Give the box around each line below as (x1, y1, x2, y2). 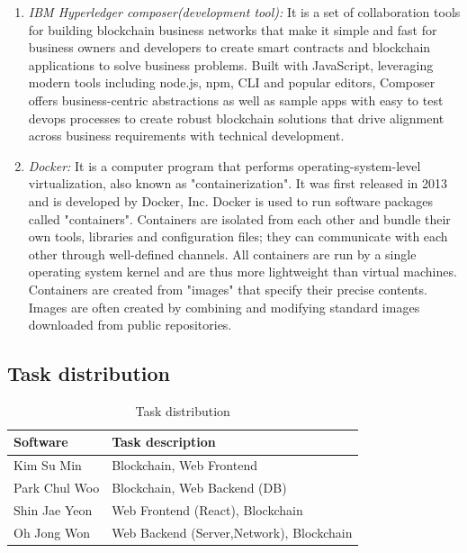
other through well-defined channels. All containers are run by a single (28, 244, 417, 263)
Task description (112, 432, 216, 451)
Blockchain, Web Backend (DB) (112, 478, 287, 497)
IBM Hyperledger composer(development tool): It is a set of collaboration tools (28, 3, 461, 21)
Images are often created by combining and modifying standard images (28, 297, 420, 316)
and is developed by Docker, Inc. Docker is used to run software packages (28, 191, 434, 210)
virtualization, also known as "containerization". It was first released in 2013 (28, 174, 448, 193)
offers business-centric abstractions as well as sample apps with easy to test (28, 90, 444, 109)
